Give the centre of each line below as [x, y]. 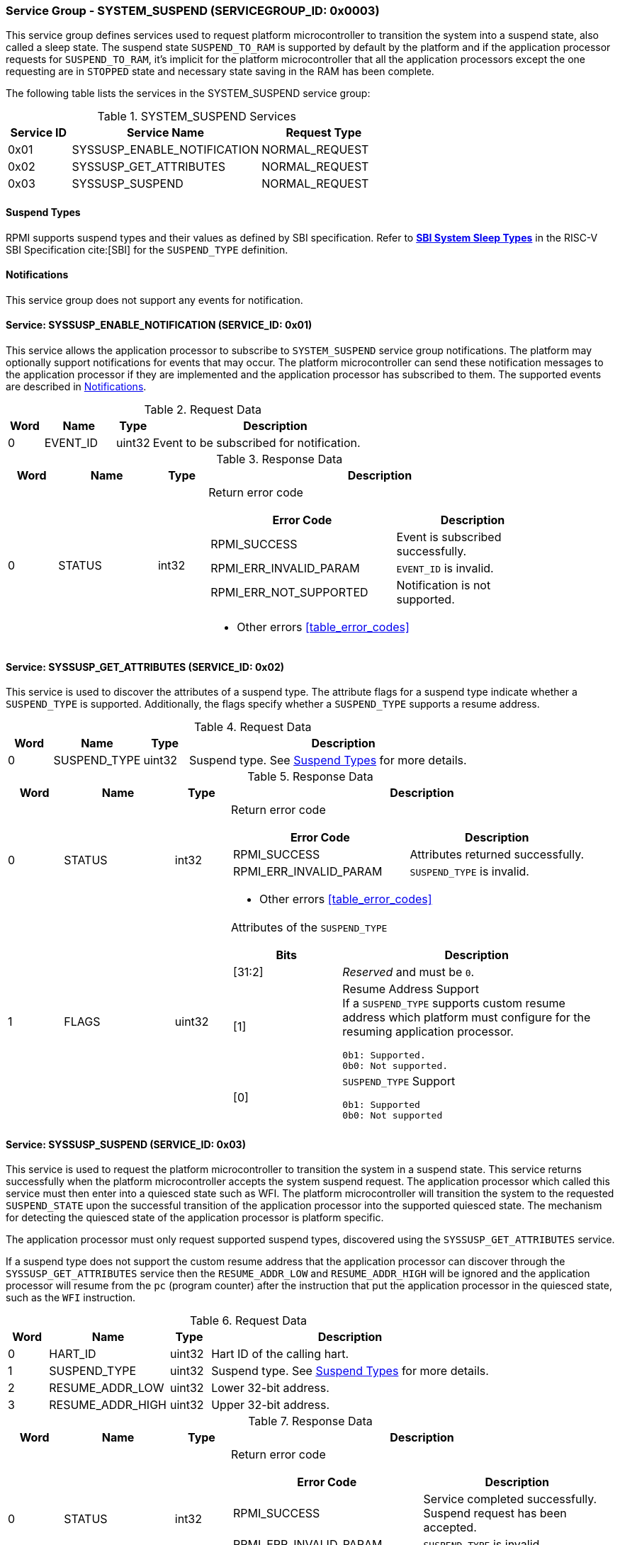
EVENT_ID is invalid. [445, 568]
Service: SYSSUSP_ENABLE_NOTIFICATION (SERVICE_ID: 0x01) [159, 325]
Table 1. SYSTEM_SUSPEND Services [197, 117]
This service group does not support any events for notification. [154, 300]
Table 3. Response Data [280, 459]
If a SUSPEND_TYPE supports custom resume [454, 1003]
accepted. [450, 1528]
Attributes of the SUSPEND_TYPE [309, 928]
